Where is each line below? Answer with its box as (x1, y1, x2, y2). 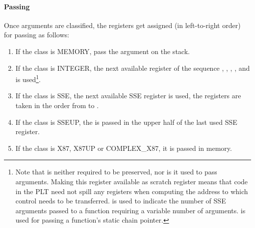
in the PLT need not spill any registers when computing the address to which (15, 186, 248, 196)
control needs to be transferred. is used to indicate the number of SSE (15, 196, 226, 206)
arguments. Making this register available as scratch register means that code (15, 176, 248, 186)
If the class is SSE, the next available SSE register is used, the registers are (15, 90, 241, 101)
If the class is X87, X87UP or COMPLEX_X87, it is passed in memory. (15, 142, 232, 153)
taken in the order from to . (15, 100, 99, 111)
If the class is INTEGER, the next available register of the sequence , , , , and (15, 62, 250, 73)
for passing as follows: (4, 29, 69, 40)
